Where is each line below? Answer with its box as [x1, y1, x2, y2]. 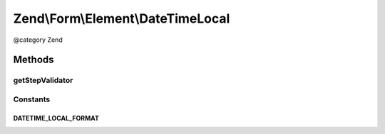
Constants [13, 94, 51, 104]
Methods [13, 54, 54, 66]
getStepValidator [13, 75, 73, 85]
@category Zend [13, 35, 63, 44]
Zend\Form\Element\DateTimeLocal [13, 11, 230, 26]
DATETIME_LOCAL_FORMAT [13, 113, 100, 122]
